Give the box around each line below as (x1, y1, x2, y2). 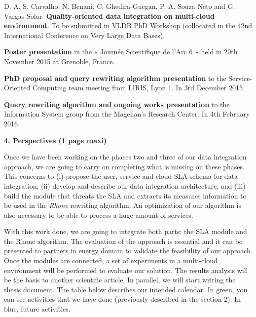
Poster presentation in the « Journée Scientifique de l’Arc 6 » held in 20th (4, 46, 238, 57)
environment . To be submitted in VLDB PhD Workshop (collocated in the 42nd (4, 20, 253, 31)
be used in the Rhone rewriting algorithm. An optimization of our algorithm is (4, 200, 242, 210)
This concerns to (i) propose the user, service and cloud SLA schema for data (4, 171, 238, 181)
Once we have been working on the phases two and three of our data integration (4, 152, 247, 162)
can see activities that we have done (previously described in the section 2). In (4, 294, 241, 304)
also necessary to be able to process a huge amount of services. (4, 209, 193, 220)
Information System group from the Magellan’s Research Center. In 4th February (4, 109, 250, 119)
